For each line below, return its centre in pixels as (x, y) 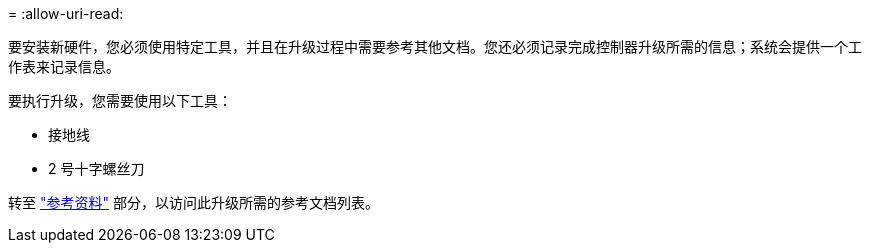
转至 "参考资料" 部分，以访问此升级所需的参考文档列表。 (193, 202)
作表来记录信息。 (64, 66)
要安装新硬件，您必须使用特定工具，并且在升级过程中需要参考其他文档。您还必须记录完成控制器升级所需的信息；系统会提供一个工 (435, 46)
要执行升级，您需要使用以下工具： (120, 100)
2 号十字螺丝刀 (96, 168)
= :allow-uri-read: (66, 13)
